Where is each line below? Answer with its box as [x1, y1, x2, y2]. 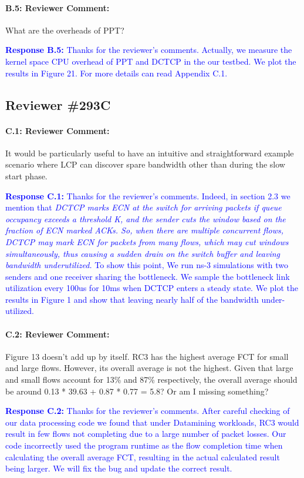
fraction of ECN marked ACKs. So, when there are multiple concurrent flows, [5, 224, 284, 236]
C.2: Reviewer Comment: [5, 327, 110, 340]
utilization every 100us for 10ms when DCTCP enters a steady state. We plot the [5, 282, 299, 294]
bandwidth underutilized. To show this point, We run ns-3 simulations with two [5, 259, 289, 271]
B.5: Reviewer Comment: [5, 1, 110, 14]
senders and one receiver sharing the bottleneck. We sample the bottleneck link [5, 270, 290, 282]
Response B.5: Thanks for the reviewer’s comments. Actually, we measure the [5, 44, 292, 56]
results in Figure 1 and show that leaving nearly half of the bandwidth [5, 293, 259, 305]
